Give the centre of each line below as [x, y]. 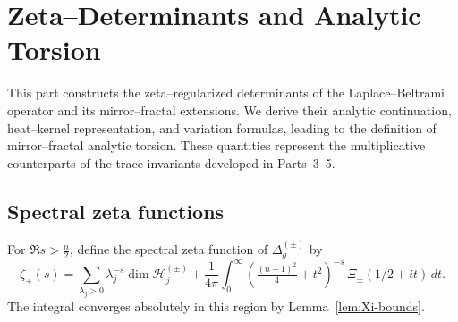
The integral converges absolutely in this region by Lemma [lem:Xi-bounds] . [216, 305]
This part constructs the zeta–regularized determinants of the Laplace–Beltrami [226, 93]
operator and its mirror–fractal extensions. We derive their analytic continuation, [229, 110]
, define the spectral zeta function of [169, 249]
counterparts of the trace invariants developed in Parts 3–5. [171, 162]
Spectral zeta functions [116, 211]
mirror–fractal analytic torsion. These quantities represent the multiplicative [216, 145]
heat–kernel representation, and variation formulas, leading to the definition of [222, 127]
